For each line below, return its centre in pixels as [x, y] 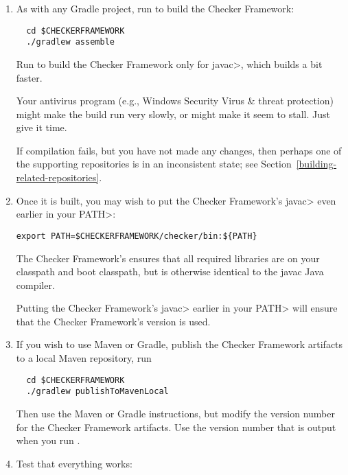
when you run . [48, 440]
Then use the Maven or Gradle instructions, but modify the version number [175, 413]
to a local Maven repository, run [84, 358]
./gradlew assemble [70, 42]
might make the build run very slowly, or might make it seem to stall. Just [173, 114]
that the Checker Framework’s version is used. [113, 321]
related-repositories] [58, 177]
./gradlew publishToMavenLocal [97, 392]
